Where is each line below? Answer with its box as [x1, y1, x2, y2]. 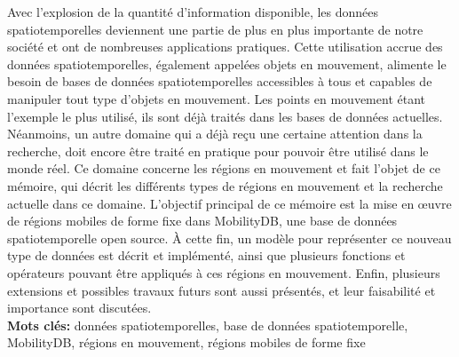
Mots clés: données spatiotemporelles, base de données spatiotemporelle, [7, 315, 408, 334]
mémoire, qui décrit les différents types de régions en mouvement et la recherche [7, 176, 443, 194]
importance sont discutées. [7, 298, 152, 317]
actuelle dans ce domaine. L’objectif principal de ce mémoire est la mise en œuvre [7, 194, 452, 212]
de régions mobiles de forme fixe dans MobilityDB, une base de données [7, 211, 398, 230]
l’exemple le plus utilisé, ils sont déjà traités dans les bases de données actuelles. [7, 107, 443, 125]
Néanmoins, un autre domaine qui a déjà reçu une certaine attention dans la [7, 124, 423, 143]
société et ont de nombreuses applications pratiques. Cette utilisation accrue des [7, 37, 443, 56]
